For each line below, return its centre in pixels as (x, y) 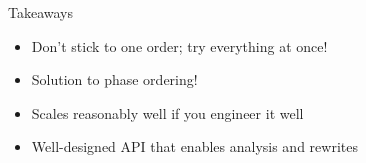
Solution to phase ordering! (114, 79)
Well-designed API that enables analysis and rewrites (194, 146)
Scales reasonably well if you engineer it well (167, 112)
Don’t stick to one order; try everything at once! (179, 45)
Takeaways (41, 12)
